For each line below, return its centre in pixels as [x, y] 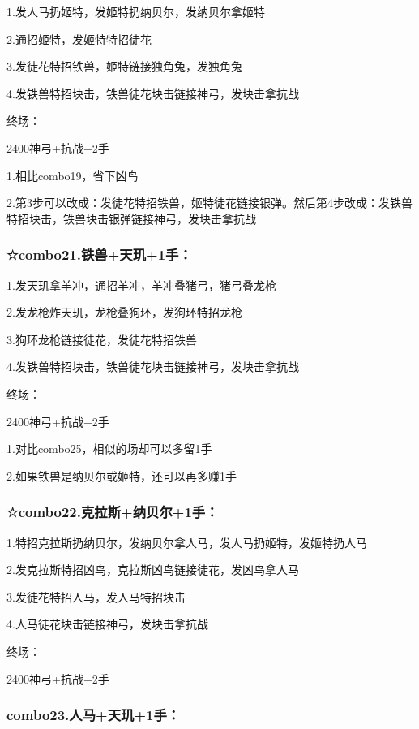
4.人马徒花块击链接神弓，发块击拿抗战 [107, 624]
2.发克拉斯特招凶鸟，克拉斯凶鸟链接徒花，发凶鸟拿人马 [153, 569]
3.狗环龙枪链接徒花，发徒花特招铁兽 [102, 339]
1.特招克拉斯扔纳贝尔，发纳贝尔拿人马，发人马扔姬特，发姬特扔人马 [187, 542]
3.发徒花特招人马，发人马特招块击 [96, 596]
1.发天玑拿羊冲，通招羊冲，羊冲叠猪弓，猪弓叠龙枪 [141, 285]
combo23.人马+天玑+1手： [94, 715]
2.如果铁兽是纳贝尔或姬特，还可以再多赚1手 [122, 475]
